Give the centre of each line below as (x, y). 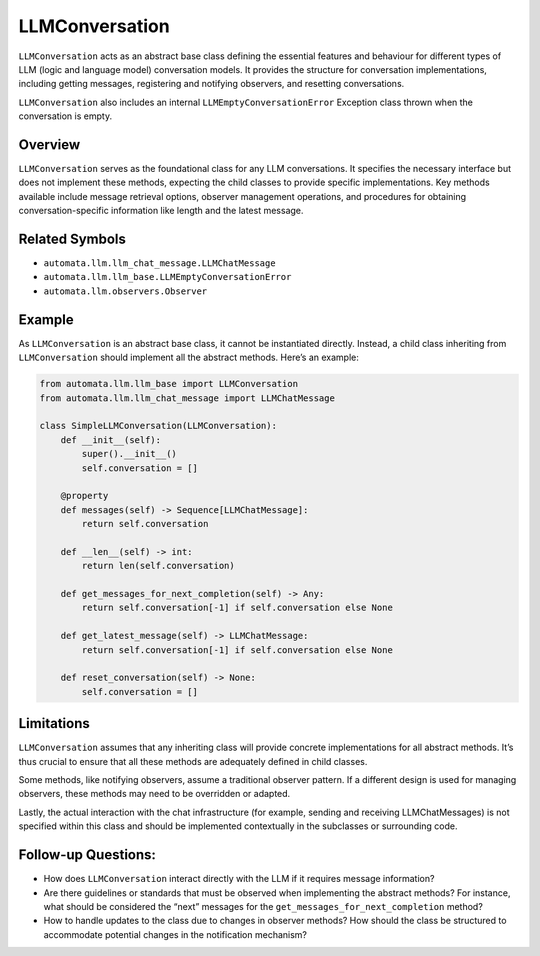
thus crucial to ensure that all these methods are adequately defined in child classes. (193, 761)
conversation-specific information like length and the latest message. (161, 211)
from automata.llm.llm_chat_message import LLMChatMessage (187, 398)
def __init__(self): (111, 439)
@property (84, 496)
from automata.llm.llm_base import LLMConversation (169, 384)
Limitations (54, 723)
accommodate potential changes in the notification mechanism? (175, 934)
